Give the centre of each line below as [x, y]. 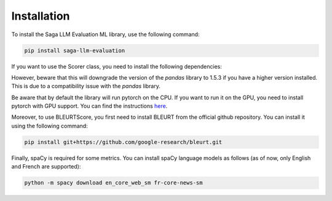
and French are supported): [46, 167]
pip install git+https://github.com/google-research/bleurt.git [123, 142]
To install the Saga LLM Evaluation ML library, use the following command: [105, 34]
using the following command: [50, 126]
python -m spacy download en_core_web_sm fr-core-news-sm [113, 183]
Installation [41, 16]
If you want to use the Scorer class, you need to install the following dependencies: [117, 66]
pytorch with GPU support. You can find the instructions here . [89, 106]
